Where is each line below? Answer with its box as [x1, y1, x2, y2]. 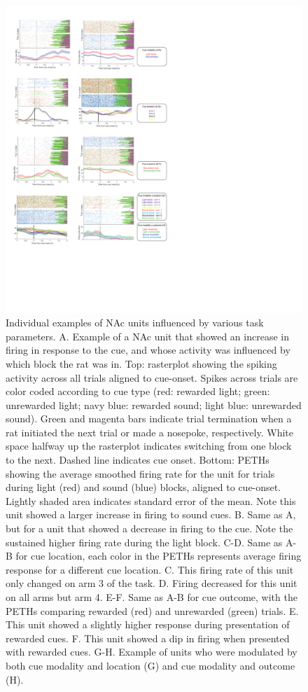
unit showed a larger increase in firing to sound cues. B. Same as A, [6, 507, 296, 522]
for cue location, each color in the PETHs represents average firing [15, 548, 302, 563]
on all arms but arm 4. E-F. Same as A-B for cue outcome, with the [6, 590, 297, 604]
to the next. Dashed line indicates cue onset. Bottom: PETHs [6, 452, 269, 467]
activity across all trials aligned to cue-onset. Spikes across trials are [6, 370, 298, 385]
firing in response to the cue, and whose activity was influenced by [6, 342, 290, 357]
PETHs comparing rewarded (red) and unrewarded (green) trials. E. [6, 603, 299, 618]
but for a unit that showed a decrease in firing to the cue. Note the [6, 521, 293, 536]
